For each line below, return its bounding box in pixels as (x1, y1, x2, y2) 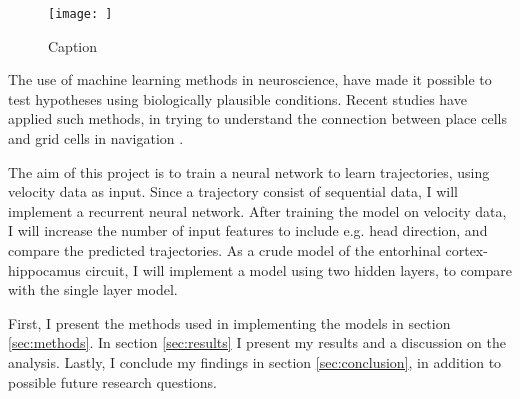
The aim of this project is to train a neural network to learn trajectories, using (8, 161, 490, 182)
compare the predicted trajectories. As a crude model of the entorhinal (8, 240, 441, 260)
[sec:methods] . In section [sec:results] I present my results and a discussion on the (8, 332, 507, 353)
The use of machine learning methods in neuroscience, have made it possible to (8, 69, 492, 90)
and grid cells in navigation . (8, 128, 184, 149)
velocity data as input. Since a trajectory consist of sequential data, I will (8, 181, 458, 202)
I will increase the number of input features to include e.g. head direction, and (8, 220, 488, 241)
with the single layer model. (8, 279, 178, 300)
